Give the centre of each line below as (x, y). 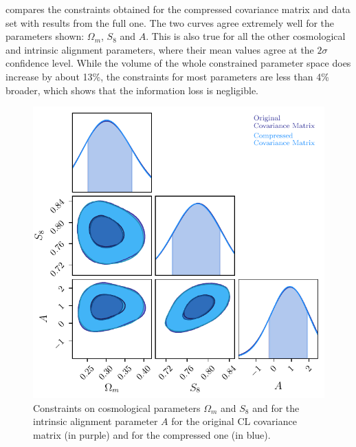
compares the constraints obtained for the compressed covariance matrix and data (178, 9)
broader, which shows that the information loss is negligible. (132, 90)
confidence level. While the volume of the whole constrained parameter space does (178, 63)
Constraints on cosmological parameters (117, 407)
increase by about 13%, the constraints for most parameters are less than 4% (167, 76)
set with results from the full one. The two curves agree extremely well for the (170, 22)
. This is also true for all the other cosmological (246, 36)
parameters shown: (45, 36)
